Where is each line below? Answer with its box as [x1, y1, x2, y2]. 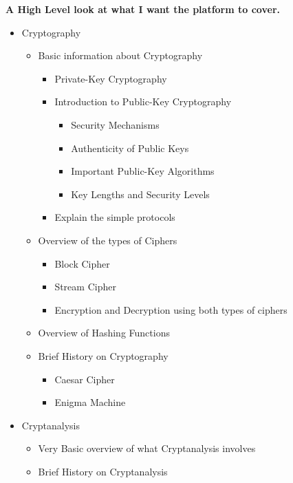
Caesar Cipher [54, 372, 115, 386]
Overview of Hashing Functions [38, 325, 170, 340]
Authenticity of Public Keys [71, 140, 189, 155]
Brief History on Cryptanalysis [38, 464, 168, 478]
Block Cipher [54, 256, 110, 270]
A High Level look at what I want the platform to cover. [6, 2, 280, 16]
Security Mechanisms [71, 117, 160, 131]
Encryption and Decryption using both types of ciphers [54, 302, 287, 316]
